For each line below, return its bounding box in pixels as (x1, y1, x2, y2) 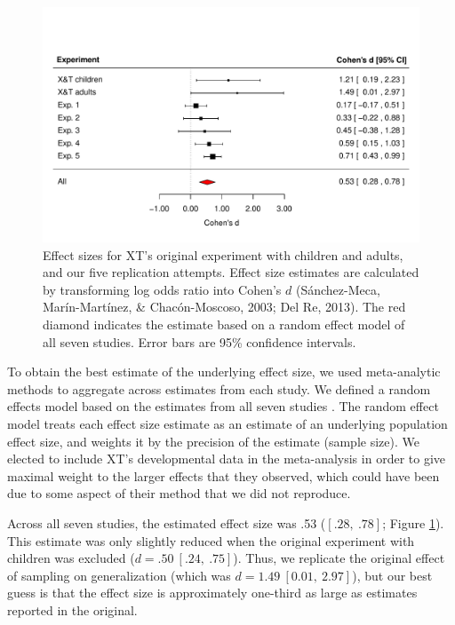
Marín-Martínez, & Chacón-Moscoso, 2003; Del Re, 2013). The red (43, 297, 406, 316)
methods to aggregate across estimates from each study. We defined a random (7, 379, 431, 398)
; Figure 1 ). (382, 513, 444, 532)
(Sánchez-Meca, (295, 280, 380, 298)
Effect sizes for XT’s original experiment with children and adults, (43, 245, 403, 264)
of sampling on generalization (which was (7, 566, 231, 584)
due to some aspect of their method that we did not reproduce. (7, 484, 351, 502)
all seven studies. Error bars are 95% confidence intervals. (43, 332, 356, 351)
